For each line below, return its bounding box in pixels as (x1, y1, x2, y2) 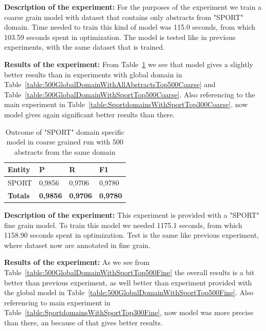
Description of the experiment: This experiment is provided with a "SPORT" (4, 210, 259, 220)
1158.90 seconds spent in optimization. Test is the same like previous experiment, (4, 230, 259, 240)
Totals (8, 190, 30, 200)
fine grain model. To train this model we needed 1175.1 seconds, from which (4, 219, 242, 230)
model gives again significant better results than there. (4, 109, 175, 119)
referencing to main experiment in (4, 297, 110, 307)
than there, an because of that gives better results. (4, 317, 163, 328)
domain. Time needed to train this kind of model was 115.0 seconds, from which (4, 22, 256, 32)
